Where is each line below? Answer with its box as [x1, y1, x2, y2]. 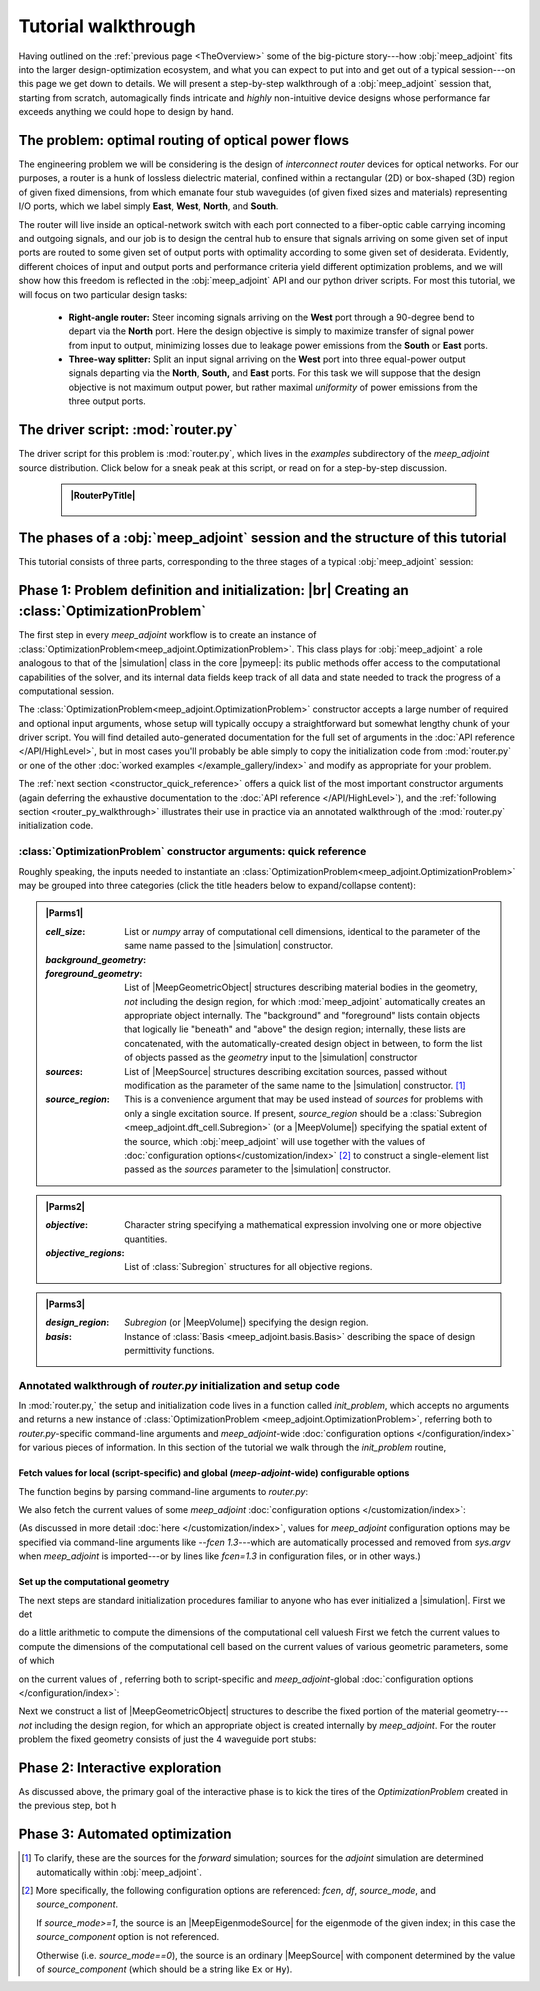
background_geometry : [45, 953, 147, 965]
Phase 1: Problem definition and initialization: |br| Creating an [18, 581, 409, 599]
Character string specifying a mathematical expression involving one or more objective [124, 1219, 482, 1231]
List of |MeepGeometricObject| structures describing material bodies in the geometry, [124, 981, 478, 994]
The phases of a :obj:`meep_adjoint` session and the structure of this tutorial [18, 529, 507, 546]
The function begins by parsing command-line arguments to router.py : [18, 1485, 309, 1497]
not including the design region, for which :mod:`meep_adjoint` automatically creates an [124, 995, 486, 1007]
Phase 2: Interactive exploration [18, 1759, 222, 1776]
